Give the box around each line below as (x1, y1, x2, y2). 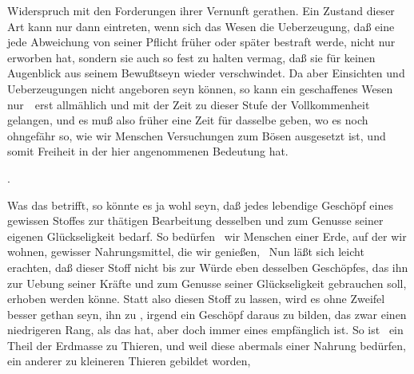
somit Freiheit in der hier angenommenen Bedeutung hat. (7, 143, 289, 159)
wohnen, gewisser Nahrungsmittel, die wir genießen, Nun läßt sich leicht (7, 243, 364, 260)
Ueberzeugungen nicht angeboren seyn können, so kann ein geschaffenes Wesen (7, 80, 393, 96)
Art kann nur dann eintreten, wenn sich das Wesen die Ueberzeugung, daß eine (7, 18, 395, 34)
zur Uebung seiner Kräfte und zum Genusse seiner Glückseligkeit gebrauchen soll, (7, 274, 407, 291)
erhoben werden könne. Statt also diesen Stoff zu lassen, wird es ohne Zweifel (7, 290, 385, 307)
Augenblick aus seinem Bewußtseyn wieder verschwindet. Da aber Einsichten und (7, 65, 405, 81)
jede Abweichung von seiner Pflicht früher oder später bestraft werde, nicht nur (7, 33, 396, 50)
